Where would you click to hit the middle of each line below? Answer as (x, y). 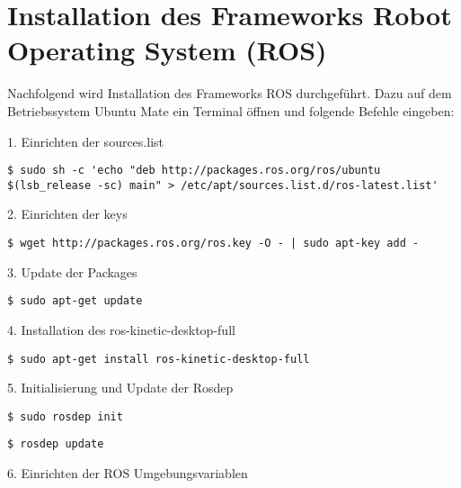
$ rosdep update (56, 444)
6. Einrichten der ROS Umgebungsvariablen (128, 473)
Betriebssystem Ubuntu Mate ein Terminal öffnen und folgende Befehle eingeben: (231, 110)
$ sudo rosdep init (65, 416)
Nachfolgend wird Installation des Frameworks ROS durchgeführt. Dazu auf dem (230, 93)
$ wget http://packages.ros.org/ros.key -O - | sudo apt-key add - (213, 243)
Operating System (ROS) (167, 50)
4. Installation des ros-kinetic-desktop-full (121, 329)
